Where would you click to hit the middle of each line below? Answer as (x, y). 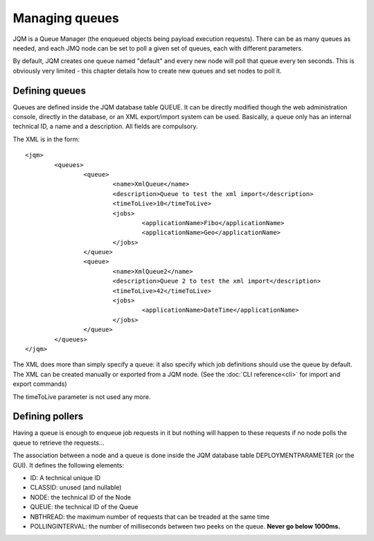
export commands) (40, 384)
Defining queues (50, 90)
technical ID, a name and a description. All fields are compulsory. (105, 126)
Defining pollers (48, 417)
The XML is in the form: (46, 139)
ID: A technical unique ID (65, 478)
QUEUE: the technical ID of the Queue (84, 507)
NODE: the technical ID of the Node (81, 497)
